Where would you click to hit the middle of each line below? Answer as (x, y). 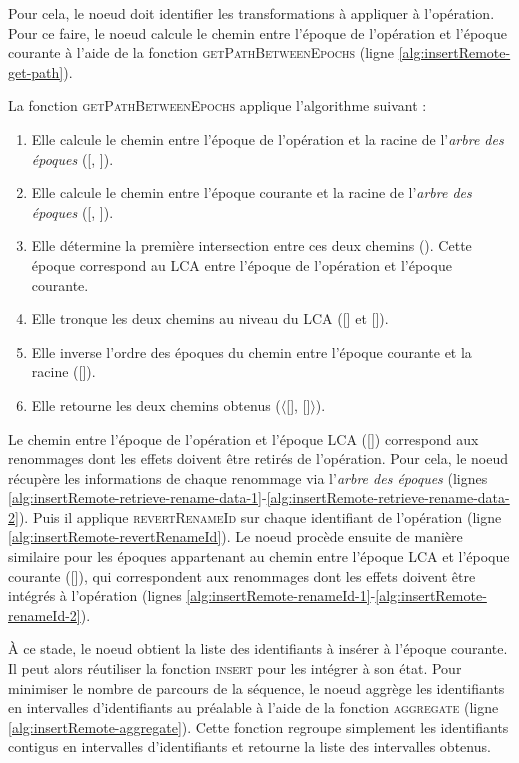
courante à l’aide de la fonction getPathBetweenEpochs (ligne (201, 52)
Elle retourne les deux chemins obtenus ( (156, 404)
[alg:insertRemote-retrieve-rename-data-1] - (137, 497)
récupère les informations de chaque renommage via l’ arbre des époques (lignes (248, 477)
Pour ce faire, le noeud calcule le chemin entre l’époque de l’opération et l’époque (257, 32)
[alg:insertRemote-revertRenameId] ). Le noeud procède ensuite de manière (235, 536)
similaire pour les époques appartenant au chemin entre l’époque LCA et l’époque (259, 556)
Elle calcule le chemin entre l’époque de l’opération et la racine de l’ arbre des (267, 138)
